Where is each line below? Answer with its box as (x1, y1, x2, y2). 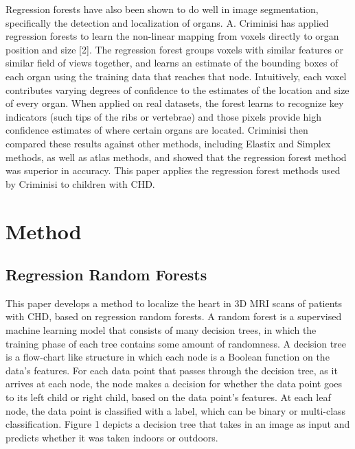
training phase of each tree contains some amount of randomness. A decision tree (5, 336, 347, 350)
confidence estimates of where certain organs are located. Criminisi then (5, 123, 308, 137)
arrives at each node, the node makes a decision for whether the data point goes (5, 376, 343, 391)
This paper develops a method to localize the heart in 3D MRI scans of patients (5, 295, 343, 310)
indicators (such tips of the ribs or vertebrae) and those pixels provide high (5, 109, 321, 123)
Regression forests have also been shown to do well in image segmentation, (5, 2, 319, 16)
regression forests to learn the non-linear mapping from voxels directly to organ (5, 29, 339, 43)
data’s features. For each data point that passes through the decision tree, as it (5, 363, 338, 377)
